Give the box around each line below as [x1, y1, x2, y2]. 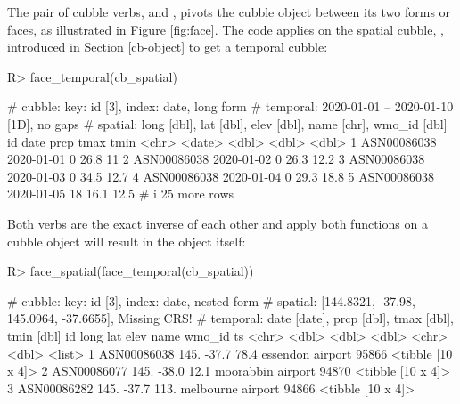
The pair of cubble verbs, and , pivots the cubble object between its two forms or [7, 3, 451, 20]
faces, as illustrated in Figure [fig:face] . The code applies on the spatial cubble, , [7, 20, 444, 38]
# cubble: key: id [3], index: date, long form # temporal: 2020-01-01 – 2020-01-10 [7, 97, 454, 116]
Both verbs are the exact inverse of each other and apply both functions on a [7, 214, 428, 232]
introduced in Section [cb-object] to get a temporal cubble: [7, 37, 328, 56]
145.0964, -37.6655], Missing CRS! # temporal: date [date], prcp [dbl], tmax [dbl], [7, 309, 454, 327]
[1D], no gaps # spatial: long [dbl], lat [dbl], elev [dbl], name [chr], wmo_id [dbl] [7, 114, 448, 133]
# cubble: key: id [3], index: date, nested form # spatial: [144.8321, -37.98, [7, 291, 415, 310]
